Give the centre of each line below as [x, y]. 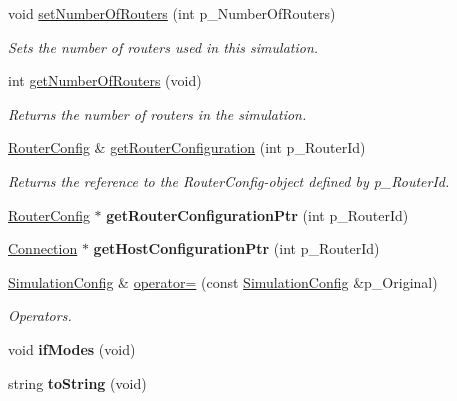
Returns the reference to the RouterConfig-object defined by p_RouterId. [229, 180]
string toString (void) [77, 382]
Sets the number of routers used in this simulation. [163, 46]
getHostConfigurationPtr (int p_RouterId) [236, 248]
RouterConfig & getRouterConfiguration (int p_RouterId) [187, 147]
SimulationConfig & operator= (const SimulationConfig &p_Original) [223, 281]
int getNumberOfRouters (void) [105, 80]
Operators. [40, 315]
